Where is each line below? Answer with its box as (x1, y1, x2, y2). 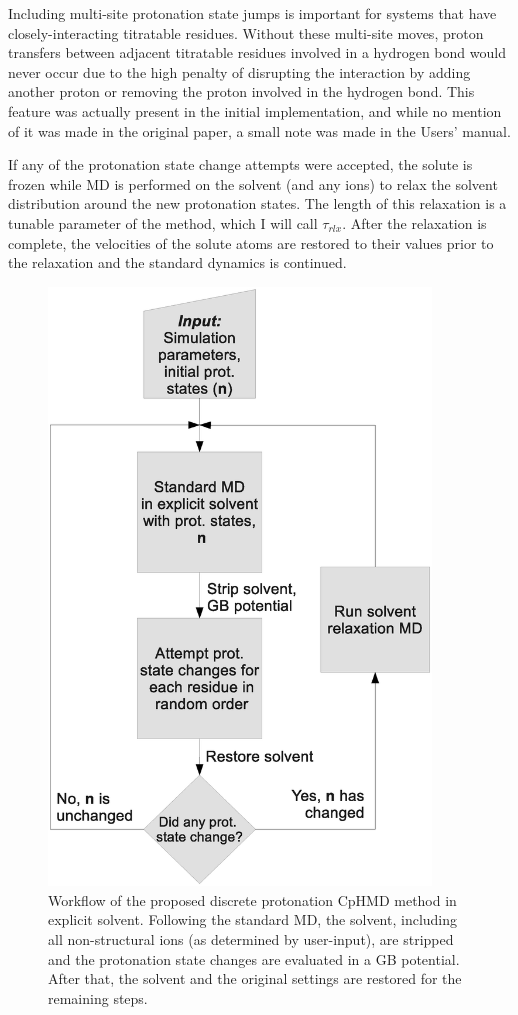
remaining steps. (48, 987, 148, 1008)
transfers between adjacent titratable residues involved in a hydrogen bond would (8, 42, 506, 63)
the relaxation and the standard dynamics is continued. (8, 252, 347, 273)
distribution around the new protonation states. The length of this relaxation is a (8, 193, 507, 214)
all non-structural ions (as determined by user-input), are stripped (48, 928, 454, 949)
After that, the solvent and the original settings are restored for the (48, 968, 462, 989)
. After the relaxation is (342, 212, 487, 233)
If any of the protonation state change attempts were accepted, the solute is (8, 154, 473, 175)
